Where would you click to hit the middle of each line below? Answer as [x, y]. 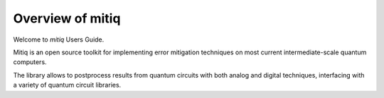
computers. [30, 62]
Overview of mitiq [67, 18]
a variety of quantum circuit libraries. [67, 85]
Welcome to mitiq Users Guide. [59, 39]
